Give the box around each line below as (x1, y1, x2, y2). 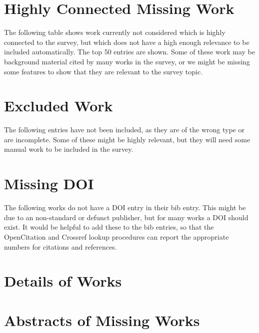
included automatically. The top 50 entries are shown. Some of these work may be (4, 46, 255, 57)
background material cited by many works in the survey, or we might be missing (4, 56, 250, 66)
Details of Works (4, 271, 122, 291)
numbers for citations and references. (4, 241, 117, 252)
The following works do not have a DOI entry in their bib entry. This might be (4, 202, 246, 213)
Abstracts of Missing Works (4, 310, 200, 330)
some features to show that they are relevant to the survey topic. (4, 66, 203, 76)
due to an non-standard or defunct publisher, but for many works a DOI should (4, 212, 248, 222)
